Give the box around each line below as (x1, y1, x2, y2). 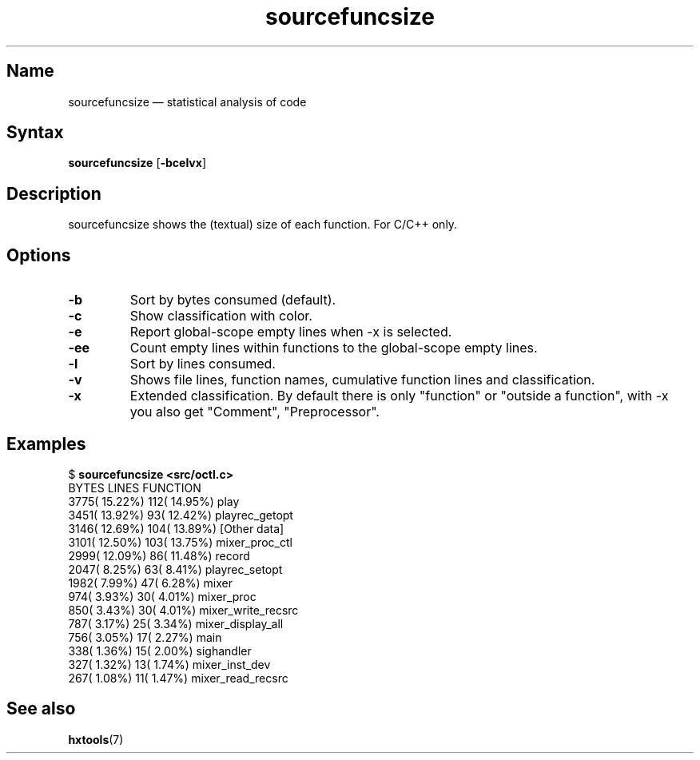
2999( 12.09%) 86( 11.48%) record (68, 548, 250, 563)
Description (6, 183, 101, 204)
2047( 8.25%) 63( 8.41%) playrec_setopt (68, 562, 283, 576)
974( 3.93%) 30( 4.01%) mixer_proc (68, 589, 257, 603)
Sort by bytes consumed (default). (129, 292, 336, 308)
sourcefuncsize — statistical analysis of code (68, 94, 307, 109)
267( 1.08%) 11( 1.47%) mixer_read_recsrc (68, 670, 288, 685)
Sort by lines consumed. (129, 356, 276, 372)
